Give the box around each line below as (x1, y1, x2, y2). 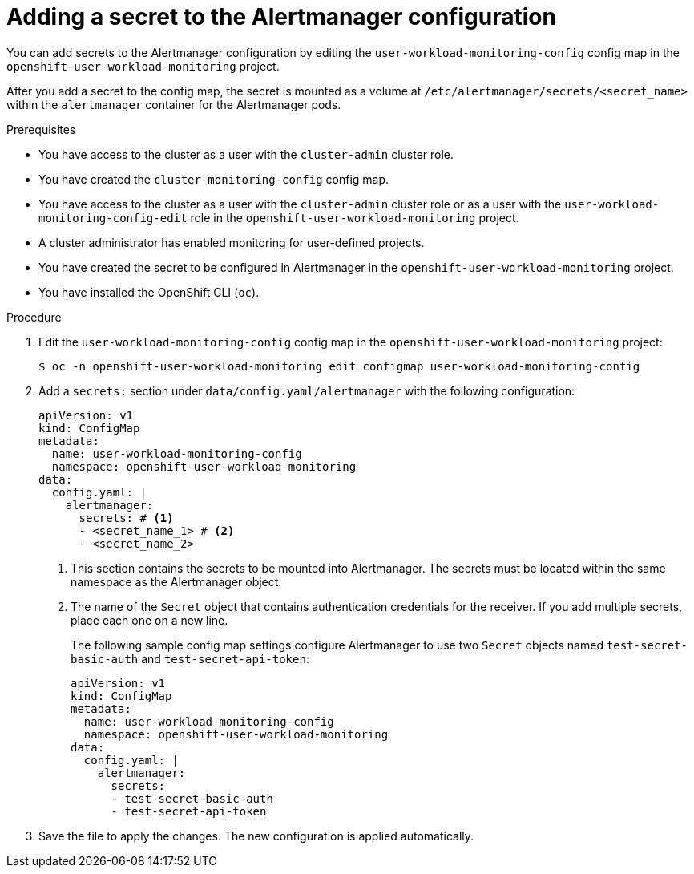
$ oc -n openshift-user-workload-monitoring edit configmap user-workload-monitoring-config (38, 359, 640, 373)
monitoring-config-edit (38, 211, 188, 225)
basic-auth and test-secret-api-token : (71, 651, 309, 666)
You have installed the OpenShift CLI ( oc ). (38, 285, 260, 299)
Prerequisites (6, 122, 76, 136)
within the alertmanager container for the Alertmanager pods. (6, 97, 341, 111)
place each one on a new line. (71, 613, 228, 627)
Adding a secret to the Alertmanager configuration (6, 3, 556, 30)
